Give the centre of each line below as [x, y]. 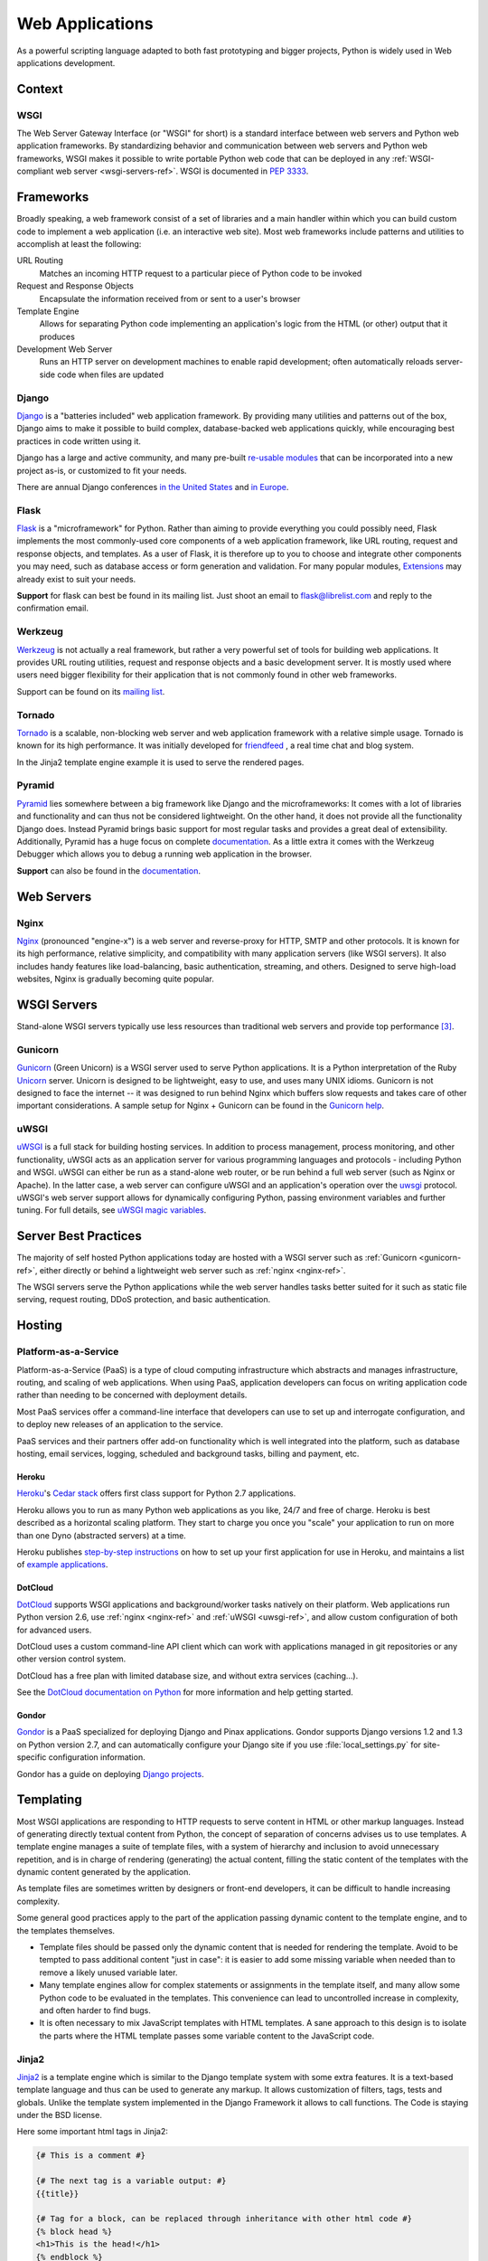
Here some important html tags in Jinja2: [93, 2132]
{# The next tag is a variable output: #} [131, 2181]
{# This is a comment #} [91, 2156]
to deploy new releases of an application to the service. [120, 1424]
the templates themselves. [66, 1930]
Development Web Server [65, 349]
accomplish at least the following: [79, 243]
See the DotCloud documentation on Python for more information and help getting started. [185, 1692]
